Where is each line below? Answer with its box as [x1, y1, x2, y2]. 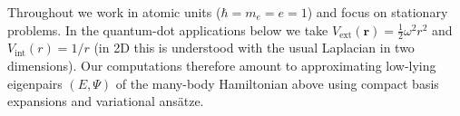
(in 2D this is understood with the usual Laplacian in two [93, 38, 415, 57]
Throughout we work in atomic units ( [7, 3, 221, 21]
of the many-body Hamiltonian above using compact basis [115, 73, 439, 92]
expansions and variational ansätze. [7, 92, 204, 111]
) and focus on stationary [307, 3, 448, 21]
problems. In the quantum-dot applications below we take [7, 20, 328, 39]
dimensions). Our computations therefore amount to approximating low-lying [7, 56, 436, 75]
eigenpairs [7, 73, 63, 92]
